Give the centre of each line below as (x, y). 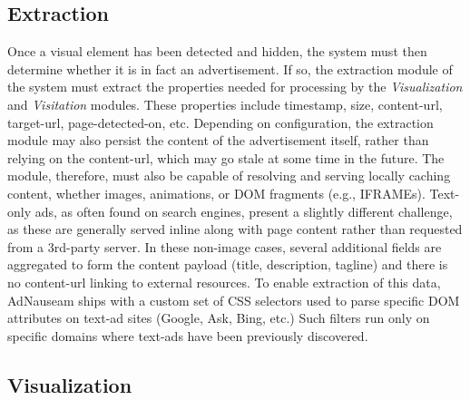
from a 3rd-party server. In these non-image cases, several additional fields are (225, 246)
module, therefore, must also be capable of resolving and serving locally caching (229, 176)
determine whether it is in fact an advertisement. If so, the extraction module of (230, 68)
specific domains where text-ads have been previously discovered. (188, 335)
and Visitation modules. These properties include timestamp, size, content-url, (225, 104)
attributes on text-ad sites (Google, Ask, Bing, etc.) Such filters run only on (219, 318)
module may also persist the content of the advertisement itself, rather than (218, 140)
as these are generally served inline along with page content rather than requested (235, 229)
